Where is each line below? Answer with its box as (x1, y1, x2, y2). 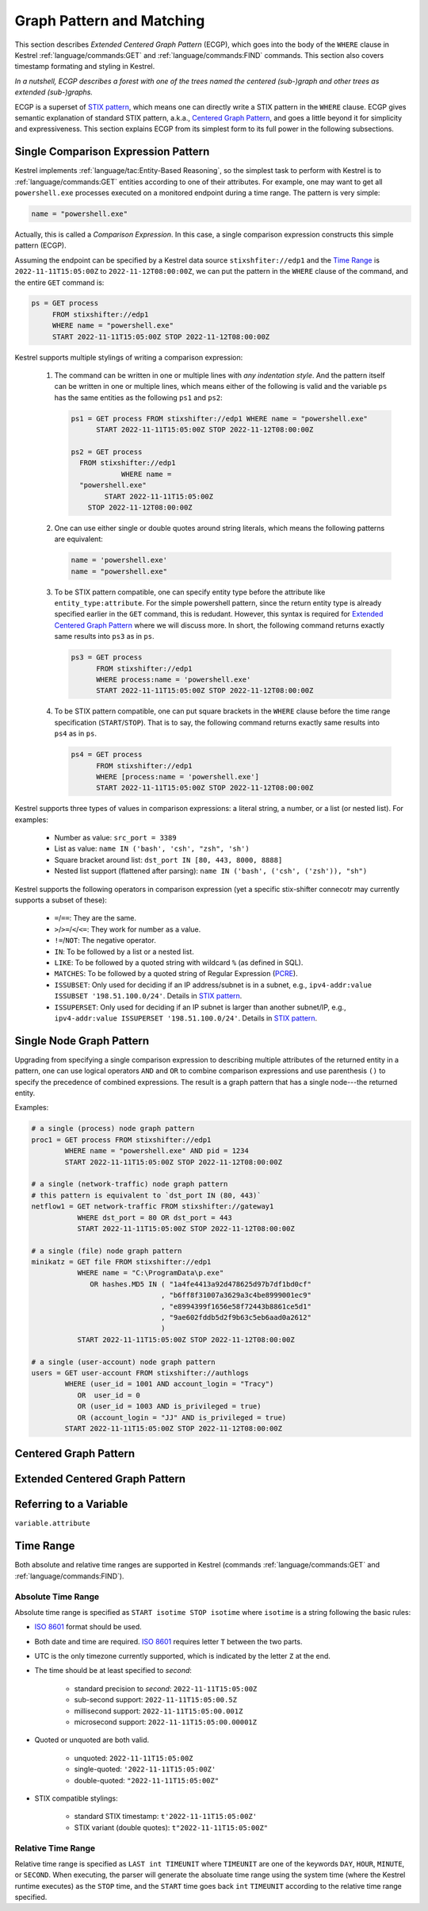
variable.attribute (14, 1519, 90, 1528)
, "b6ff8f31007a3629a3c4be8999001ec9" (160, 1290, 312, 1300)
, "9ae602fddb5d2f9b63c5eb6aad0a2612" (160, 1313, 312, 1322)
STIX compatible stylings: (34, 1794, 118, 1803)
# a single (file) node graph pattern (31, 1246, 182, 1255)
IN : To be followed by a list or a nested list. (54, 947, 194, 956)
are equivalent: (54, 534, 103, 544)
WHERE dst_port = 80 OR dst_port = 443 (77, 1213, 233, 1222)
